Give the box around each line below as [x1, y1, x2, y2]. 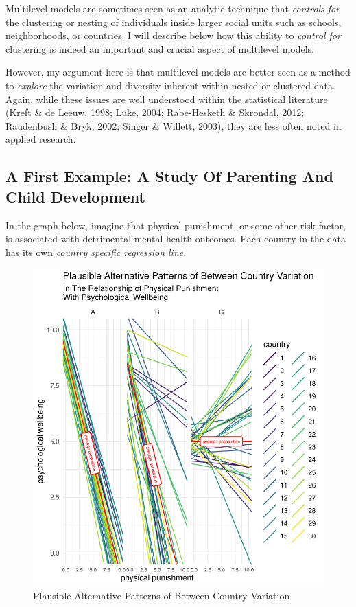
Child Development [5, 185, 145, 207]
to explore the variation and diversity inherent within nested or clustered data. [5, 78, 335, 92]
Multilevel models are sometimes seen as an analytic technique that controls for [5, 1, 340, 15]
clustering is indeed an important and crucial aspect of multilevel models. [5, 41, 314, 56]
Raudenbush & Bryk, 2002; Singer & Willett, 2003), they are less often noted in [5, 118, 342, 133]
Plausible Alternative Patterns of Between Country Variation [33, 588, 290, 603]
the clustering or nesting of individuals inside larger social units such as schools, [5, 14, 342, 29]
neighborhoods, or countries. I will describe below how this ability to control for [5, 28, 341, 43]
